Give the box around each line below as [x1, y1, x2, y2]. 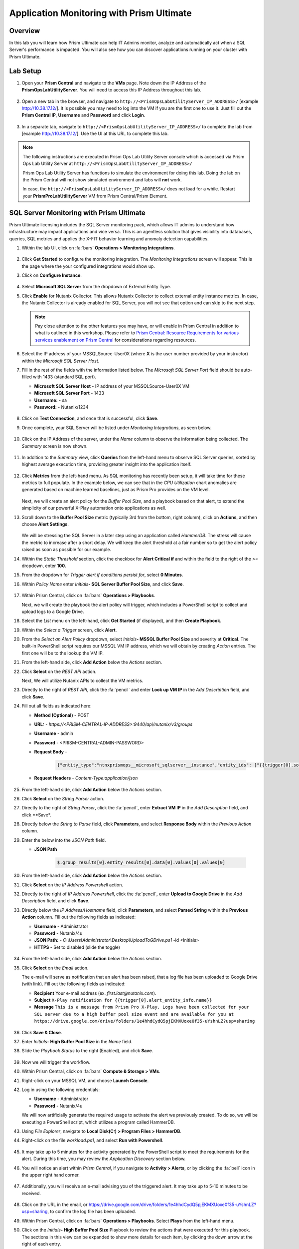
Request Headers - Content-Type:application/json [34, 775, 138, 781]
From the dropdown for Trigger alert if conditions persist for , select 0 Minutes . [21, 572, 183, 578]
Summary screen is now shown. [21, 443, 88, 449]
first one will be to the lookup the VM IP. [21, 650, 104, 656]
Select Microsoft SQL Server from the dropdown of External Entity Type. [21, 284, 171, 290]
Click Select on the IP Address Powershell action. [21, 882, 123, 888]
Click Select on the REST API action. [21, 668, 97, 674]
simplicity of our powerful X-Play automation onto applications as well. [21, 505, 166, 511]
